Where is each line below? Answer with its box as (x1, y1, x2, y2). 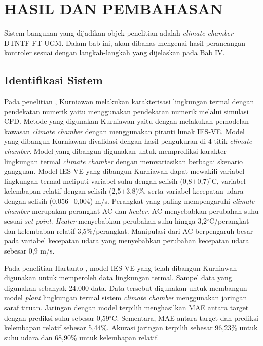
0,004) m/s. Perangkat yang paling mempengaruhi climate (73, 196, 255, 206)
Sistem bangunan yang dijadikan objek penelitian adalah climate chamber (4, 27, 233, 38)
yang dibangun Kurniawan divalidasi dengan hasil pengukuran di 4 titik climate (4, 136, 252, 146)
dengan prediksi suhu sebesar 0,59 (4, 312, 109, 323)
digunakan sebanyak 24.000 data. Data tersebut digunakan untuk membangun (4, 282, 247, 293)
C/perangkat (209, 215, 249, 226)
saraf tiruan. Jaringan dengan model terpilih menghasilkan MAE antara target (4, 302, 249, 312)
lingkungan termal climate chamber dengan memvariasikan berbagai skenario (4, 155, 243, 166)
